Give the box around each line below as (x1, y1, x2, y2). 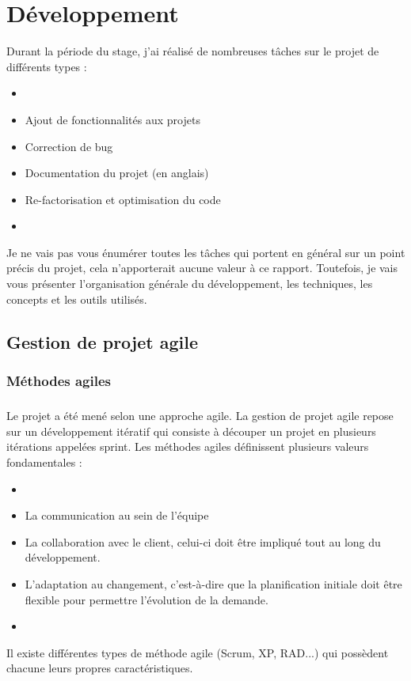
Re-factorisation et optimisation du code (25, 191, 221, 207)
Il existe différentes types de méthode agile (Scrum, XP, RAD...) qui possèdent (6, 644, 389, 660)
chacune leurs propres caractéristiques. (6, 660, 193, 676)
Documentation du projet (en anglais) (25, 165, 209, 181)
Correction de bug (25, 138, 113, 154)
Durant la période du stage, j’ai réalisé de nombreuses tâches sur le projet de (6, 43, 379, 59)
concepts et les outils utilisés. (6, 290, 147, 307)
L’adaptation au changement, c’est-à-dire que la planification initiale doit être (25, 576, 402, 592)
